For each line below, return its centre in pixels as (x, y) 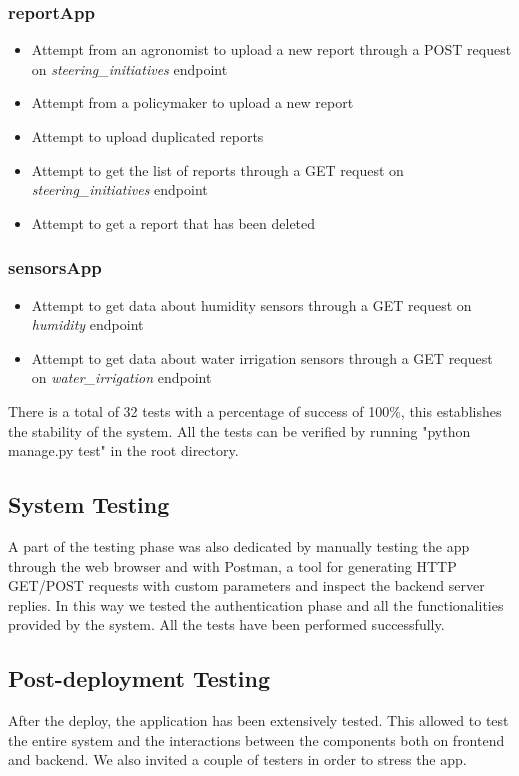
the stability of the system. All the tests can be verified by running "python (239, 430)
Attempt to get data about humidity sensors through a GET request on (251, 304)
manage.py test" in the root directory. (123, 450)
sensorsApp (55, 267)
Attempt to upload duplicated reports (147, 136)
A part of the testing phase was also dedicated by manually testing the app (239, 545)
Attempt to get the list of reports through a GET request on (217, 169)
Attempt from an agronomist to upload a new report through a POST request (271, 49)
